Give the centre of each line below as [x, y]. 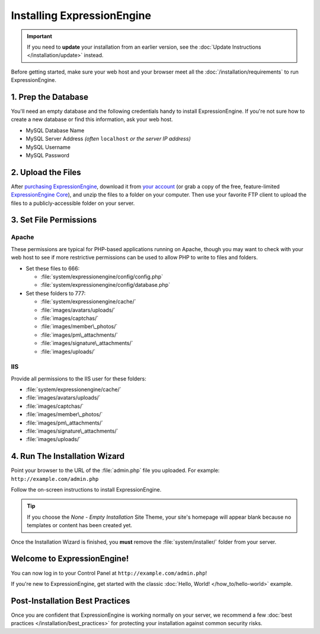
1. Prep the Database [50, 97]
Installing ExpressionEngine [81, 15]
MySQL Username [48, 147]
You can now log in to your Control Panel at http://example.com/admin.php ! [109, 573]
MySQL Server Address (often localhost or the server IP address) [108, 139]
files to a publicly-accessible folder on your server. [73, 203]
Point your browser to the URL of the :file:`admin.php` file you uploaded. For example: [115, 470]
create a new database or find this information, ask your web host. [92, 119]
